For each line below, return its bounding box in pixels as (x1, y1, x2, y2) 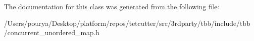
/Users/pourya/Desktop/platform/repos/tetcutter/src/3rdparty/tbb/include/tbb (4, 18, 251, 28)
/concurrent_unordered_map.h (4, 27, 100, 38)
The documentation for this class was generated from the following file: (4, 1, 219, 11)
